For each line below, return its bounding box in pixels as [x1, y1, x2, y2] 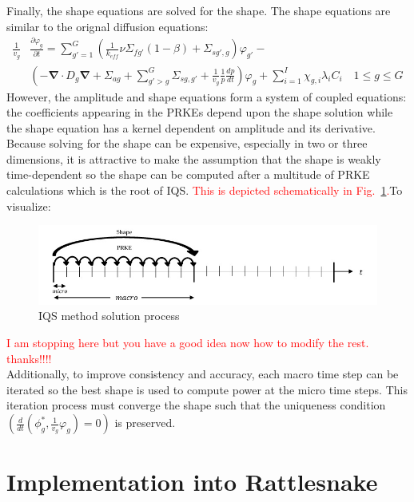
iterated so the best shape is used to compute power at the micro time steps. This [6, 381, 408, 397]
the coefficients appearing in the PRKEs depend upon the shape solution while [6, 104, 393, 121]
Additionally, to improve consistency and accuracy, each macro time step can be [6, 366, 399, 382]
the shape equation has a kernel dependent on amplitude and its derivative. [6, 119, 376, 136]
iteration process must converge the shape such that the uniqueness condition [6, 397, 386, 413]
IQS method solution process [38, 307, 180, 324]
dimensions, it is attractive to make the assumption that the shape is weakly [6, 150, 381, 167]
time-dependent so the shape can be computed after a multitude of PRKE [6, 166, 370, 183]
